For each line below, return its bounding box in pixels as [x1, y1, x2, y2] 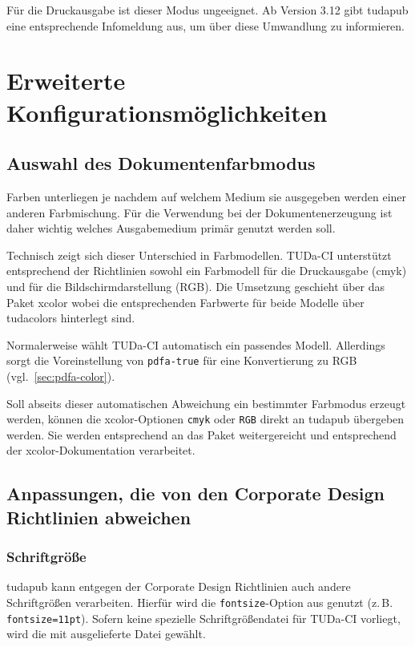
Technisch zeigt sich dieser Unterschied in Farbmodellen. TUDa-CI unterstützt [6, 246, 392, 263]
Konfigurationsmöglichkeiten [6, 95, 328, 128]
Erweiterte [6, 64, 126, 97]
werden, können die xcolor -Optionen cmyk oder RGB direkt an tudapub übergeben [6, 410, 405, 427]
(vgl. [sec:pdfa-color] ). [6, 367, 115, 384]
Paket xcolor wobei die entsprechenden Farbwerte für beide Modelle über [6, 293, 365, 310]
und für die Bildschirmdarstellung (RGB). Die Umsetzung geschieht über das [6, 277, 385, 294]
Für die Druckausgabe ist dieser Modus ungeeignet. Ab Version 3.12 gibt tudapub [6, 2, 409, 18]
